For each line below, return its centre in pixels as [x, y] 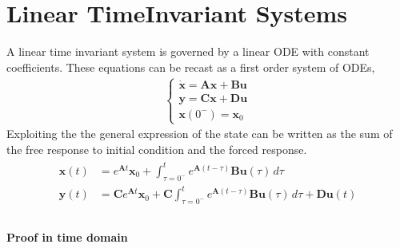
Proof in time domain [67, 236]
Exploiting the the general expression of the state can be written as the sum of [200, 134]
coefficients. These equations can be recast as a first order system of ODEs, [191, 67]
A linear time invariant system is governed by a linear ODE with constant [188, 51]
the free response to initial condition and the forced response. [157, 149]
